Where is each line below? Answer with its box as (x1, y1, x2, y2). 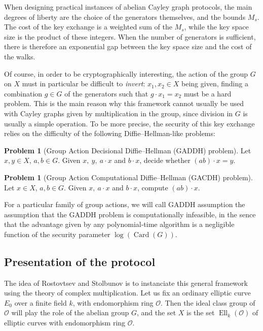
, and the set (137, 307, 176, 318)
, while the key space (184, 21, 249, 32)
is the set (186, 307, 215, 318)
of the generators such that (64, 88, 148, 98)
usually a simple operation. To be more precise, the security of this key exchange (4, 118, 255, 128)
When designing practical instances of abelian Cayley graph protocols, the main (4, 2, 252, 12)
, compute (137, 182, 168, 192)
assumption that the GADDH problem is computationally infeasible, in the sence (4, 209, 256, 219)
